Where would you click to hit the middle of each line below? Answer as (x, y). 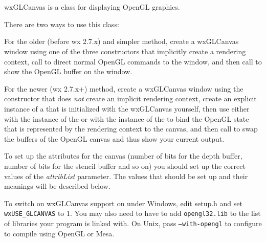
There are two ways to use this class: (62, 24)
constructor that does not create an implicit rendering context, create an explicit (130, 98)
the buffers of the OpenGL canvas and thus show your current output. (114, 138)
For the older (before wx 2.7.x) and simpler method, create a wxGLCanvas (121, 41)
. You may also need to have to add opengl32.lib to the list (165, 213)
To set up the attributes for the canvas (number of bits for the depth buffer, (123, 156)
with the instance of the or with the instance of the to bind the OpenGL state (127, 118)
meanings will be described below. (57, 186)
